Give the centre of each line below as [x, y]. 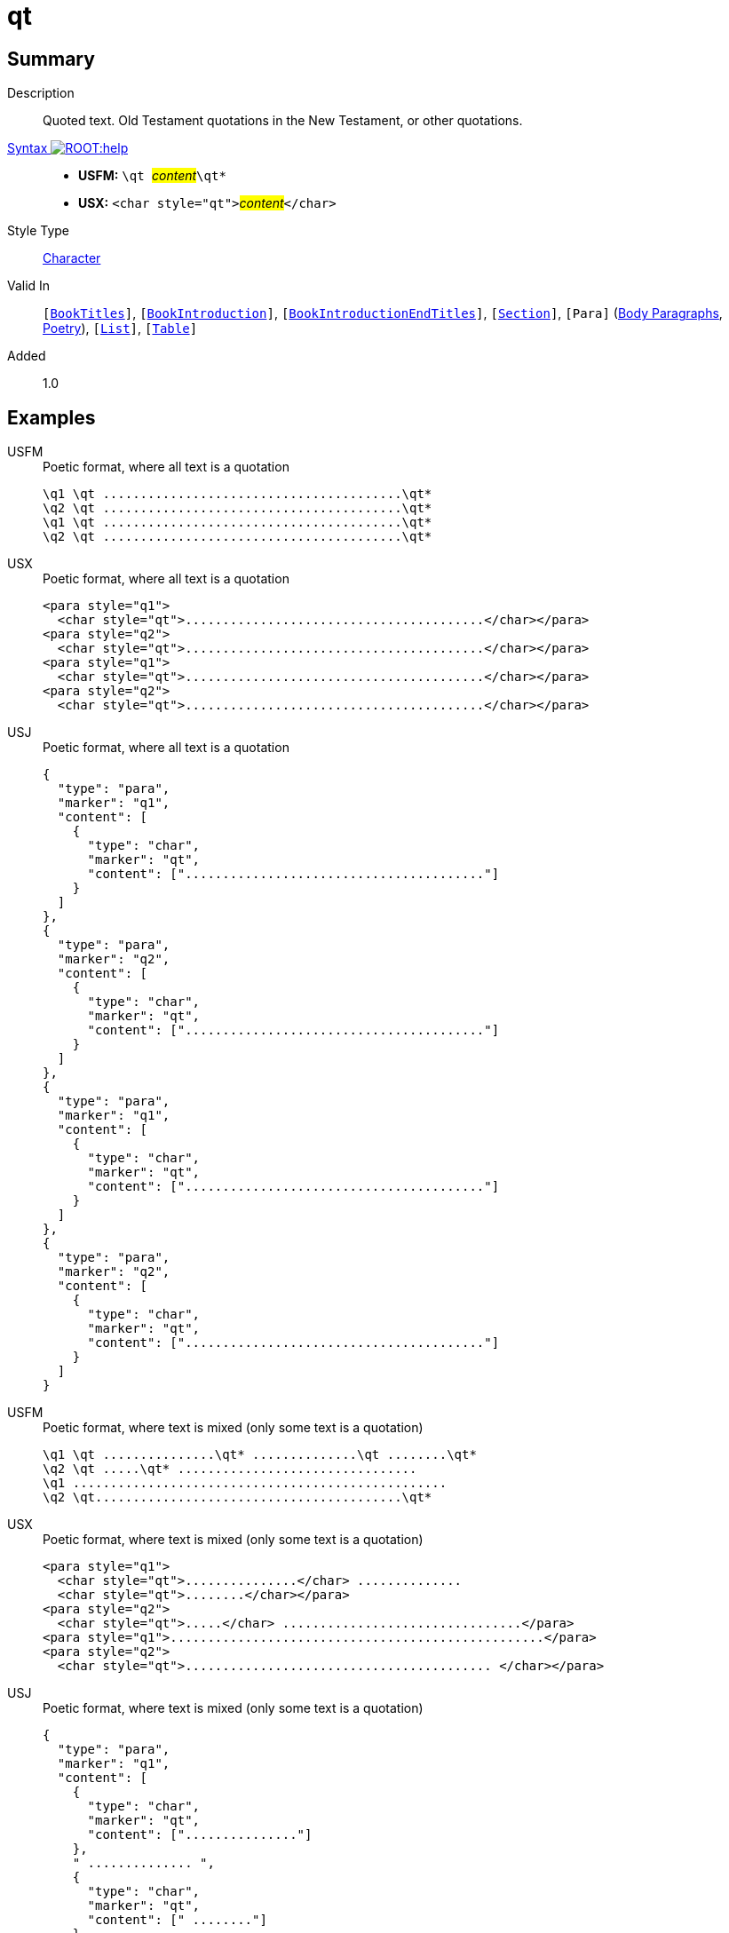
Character [72, 258]
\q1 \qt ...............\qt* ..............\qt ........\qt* [260, 1455]
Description [41, 93]
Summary [51, 59]
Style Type [39, 231]
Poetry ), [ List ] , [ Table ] [120, 329]
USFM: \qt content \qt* [152, 176]
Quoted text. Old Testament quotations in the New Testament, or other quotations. [283, 121]
